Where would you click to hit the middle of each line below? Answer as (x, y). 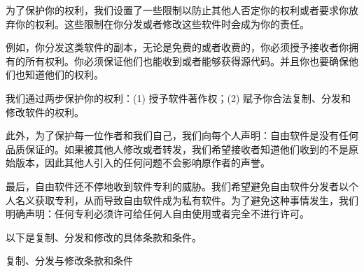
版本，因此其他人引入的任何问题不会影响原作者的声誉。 (142, 163)
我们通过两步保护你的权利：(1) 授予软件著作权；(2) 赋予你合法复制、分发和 (178, 98)
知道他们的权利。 (64, 74)
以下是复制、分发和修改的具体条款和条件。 (104, 237)
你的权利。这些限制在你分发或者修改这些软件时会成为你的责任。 (162, 23)
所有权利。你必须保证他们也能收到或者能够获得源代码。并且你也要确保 (187, 60)
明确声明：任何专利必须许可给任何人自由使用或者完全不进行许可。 (157, 214)
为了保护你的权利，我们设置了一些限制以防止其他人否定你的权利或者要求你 (177, 10)
